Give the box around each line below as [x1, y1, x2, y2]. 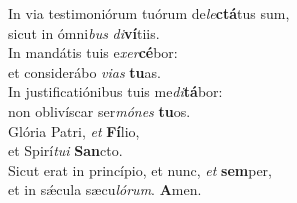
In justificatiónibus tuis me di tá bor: [8, 81, 223, 102]
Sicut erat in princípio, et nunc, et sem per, [8, 159, 272, 180]
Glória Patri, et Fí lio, [8, 120, 140, 141]
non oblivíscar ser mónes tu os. [8, 100, 191, 121]
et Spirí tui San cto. [8, 140, 123, 161]
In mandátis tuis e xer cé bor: [8, 42, 178, 63]
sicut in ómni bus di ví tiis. [8, 22, 160, 43]
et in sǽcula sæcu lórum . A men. [8, 179, 202, 200]
